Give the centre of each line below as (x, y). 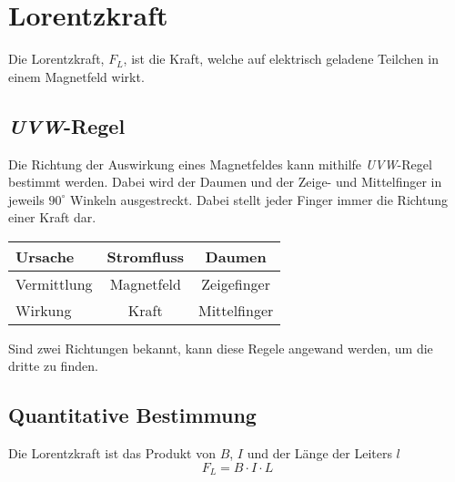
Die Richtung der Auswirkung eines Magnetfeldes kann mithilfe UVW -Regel (220, 164)
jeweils (26, 199)
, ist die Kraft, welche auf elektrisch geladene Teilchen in (281, 59)
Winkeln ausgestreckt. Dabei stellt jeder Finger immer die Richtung (259, 199)
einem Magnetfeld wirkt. (76, 76)
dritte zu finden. (53, 366)
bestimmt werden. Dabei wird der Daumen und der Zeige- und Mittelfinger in (225, 182)
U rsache (45, 256)
